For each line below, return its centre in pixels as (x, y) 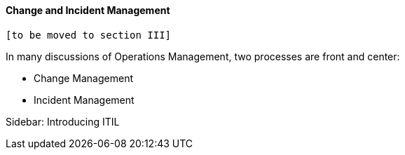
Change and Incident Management (88, 10)
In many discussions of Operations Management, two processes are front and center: (203, 56)
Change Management (83, 78)
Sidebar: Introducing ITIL (63, 121)
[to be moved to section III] (89, 35)
